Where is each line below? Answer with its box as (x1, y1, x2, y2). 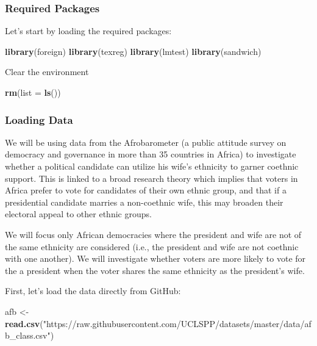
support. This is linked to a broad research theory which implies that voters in (5, 171, 298, 184)
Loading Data (5, 112, 73, 127)
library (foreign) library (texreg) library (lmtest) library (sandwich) (5, 45, 262, 57)
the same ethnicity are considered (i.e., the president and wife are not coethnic (5, 240, 299, 253)
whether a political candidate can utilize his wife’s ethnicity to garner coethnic (5, 160, 299, 172)
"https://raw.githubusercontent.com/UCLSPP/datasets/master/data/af (43, 317, 312, 330)
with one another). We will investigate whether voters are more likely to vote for (5, 252, 306, 265)
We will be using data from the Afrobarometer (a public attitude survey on (5, 135, 287, 148)
